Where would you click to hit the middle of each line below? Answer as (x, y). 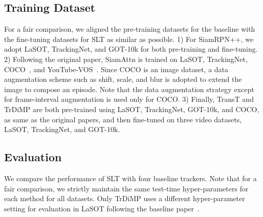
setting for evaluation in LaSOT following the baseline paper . (102, 208)
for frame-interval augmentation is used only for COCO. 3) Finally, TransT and (129, 99)
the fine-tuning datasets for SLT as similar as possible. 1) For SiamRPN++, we (129, 39)
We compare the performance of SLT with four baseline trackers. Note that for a (130, 178)
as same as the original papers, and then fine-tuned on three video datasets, (123, 119)
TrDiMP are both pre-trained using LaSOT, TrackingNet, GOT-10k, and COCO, (132, 109)
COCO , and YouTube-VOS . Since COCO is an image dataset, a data (116, 69)
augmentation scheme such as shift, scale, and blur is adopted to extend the (123, 79)
